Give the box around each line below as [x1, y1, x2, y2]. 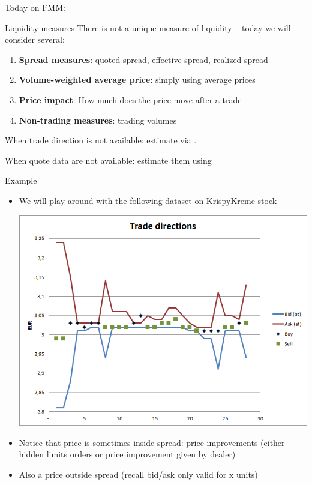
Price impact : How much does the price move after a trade [19, 93, 242, 106]
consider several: [5, 33, 65, 46]
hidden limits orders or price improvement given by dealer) [19, 448, 236, 460]
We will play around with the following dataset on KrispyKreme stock [19, 194, 277, 206]
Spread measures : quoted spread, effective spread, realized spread [19, 53, 268, 65]
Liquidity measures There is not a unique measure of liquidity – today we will [5, 21, 291, 34]
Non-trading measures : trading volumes [19, 113, 177, 126]
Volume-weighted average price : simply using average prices [19, 73, 256, 86]
